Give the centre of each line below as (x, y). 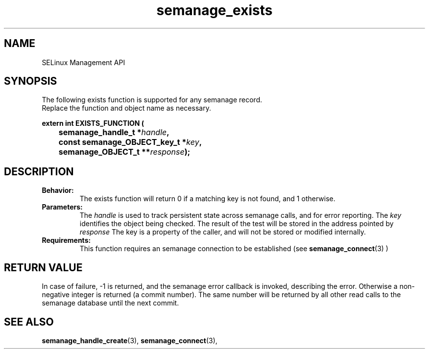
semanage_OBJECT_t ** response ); (124, 152)
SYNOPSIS (31, 81)
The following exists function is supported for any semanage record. (152, 100)
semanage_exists (214, 10)
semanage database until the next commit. (110, 303)
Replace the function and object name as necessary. (126, 108)
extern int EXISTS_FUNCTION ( (93, 123)
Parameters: (62, 207)
